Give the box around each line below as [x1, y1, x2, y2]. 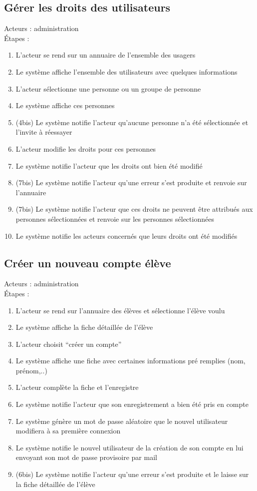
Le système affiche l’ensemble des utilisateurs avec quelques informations [15, 66, 238, 77]
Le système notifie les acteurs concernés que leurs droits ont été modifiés [15, 230, 238, 241]
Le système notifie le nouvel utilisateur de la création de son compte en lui [15, 442, 244, 452]
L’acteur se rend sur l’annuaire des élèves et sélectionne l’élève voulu [15, 305, 225, 315]
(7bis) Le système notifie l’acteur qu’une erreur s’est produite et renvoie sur [15, 177, 247, 188]
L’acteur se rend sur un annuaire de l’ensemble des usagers [15, 50, 196, 60]
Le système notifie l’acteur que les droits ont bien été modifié [15, 160, 203, 171]
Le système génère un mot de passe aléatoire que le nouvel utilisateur [15, 415, 228, 426]
